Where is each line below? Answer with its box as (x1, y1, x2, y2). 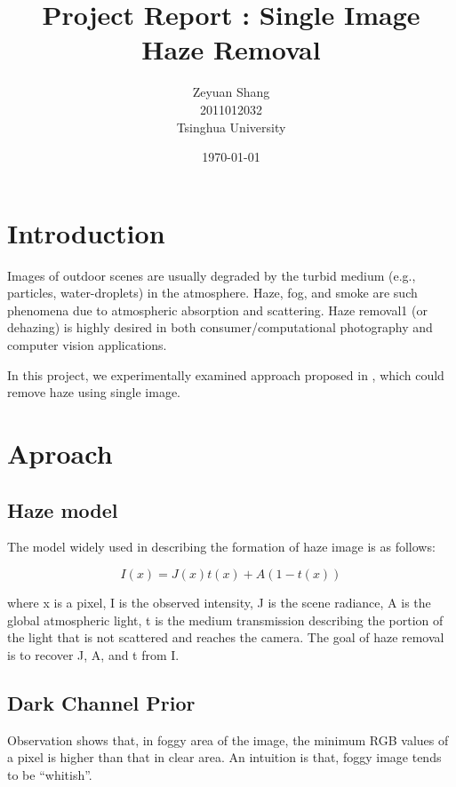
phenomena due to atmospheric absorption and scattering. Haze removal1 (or (7, 300, 428, 319)
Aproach (7, 434, 113, 471)
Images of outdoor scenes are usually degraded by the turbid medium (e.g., (7, 266, 416, 284)
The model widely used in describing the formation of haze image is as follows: (7, 537, 436, 556)
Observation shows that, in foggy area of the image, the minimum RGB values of (7, 730, 449, 749)
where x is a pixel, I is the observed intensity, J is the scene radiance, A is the (7, 592, 431, 611)
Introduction (7, 214, 165, 250)
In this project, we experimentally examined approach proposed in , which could (7, 365, 444, 384)
